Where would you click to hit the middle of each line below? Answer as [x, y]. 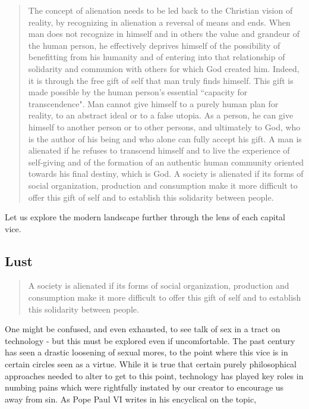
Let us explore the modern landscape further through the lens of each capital [145, 217]
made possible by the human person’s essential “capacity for [138, 92]
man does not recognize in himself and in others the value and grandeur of [164, 34]
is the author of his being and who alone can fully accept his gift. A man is [165, 138]
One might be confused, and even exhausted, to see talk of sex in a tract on [143, 329]
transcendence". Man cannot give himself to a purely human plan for [153, 103]
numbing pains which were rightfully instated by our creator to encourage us [144, 387]
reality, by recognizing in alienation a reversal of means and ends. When [159, 22]
